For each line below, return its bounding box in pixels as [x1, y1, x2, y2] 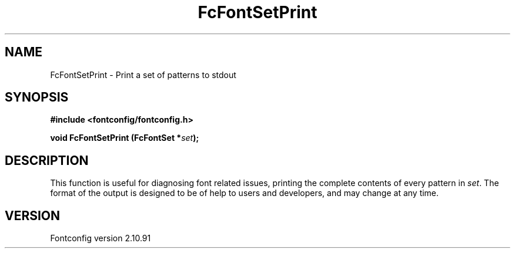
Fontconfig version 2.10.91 [50, 233, 151, 244]
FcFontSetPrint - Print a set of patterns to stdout [50, 69, 236, 80]
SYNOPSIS [5, 90, 69, 105]
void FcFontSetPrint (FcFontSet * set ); [50, 133, 199, 143]
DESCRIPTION [5, 153, 89, 168]
